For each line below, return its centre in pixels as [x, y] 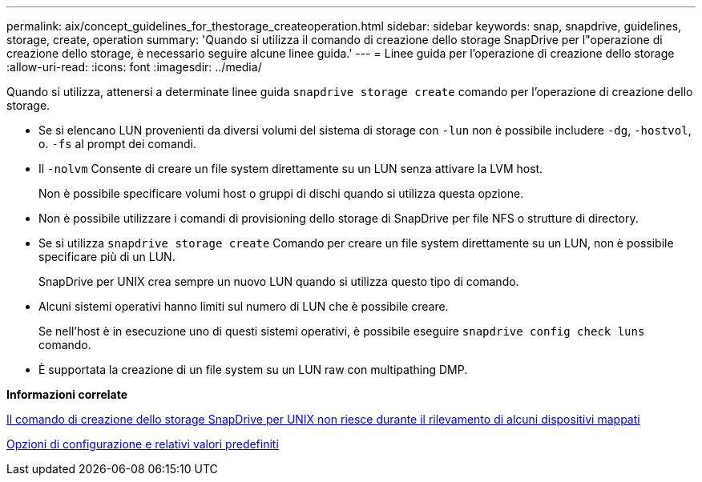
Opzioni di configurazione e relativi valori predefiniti [143, 444]
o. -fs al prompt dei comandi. [118, 144]
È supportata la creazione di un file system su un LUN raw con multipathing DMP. [253, 370]
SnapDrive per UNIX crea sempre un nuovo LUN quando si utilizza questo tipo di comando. [279, 281]
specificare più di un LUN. [107, 257]
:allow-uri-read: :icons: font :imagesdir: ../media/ [134, 67]
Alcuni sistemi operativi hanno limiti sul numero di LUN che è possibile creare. [244, 306]
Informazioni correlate [67, 394]
